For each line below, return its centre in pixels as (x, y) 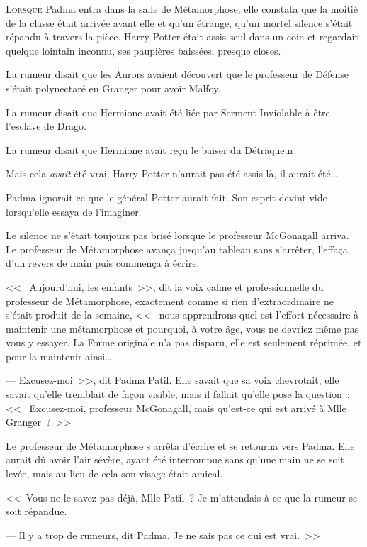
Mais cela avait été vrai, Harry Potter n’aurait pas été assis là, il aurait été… (172, 173)
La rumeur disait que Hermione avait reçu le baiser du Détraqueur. (151, 149)
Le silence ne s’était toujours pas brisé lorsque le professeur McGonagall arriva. (177, 235)
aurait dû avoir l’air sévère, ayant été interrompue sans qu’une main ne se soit (175, 459)
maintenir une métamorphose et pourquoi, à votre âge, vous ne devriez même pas (182, 328)
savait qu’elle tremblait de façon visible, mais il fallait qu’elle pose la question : (178, 394)
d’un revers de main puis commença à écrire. (103, 263)
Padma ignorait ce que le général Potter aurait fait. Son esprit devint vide (166, 197)
